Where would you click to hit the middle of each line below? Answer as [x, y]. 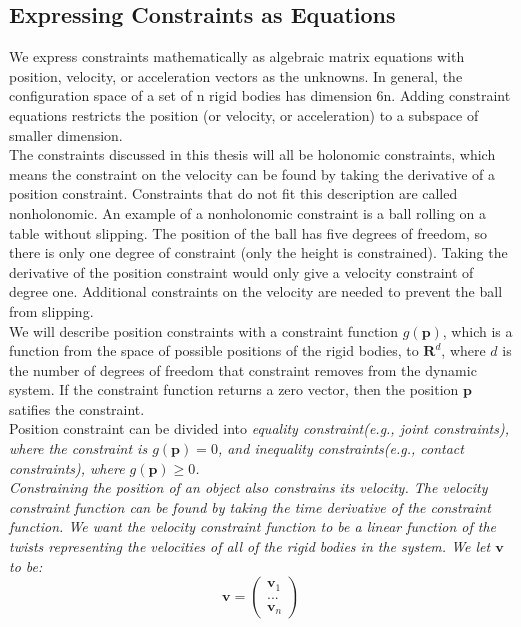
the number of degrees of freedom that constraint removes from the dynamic [243, 369]
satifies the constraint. [77, 408]
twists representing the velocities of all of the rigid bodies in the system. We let [250, 546]
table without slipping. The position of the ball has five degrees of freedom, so [248, 232]
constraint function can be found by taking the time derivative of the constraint [250, 506]
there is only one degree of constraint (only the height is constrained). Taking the [258, 252]
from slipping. [51, 310]
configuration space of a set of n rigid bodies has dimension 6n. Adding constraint [260, 95]
